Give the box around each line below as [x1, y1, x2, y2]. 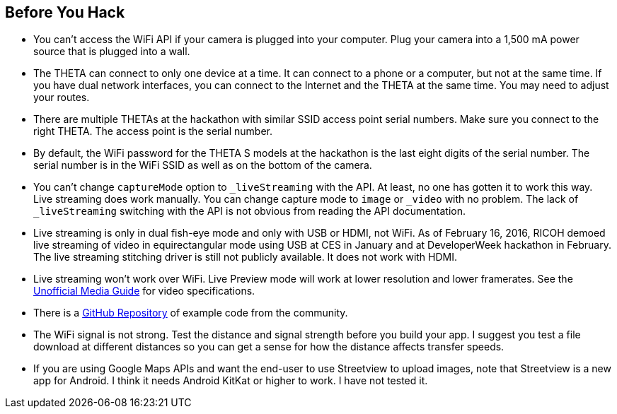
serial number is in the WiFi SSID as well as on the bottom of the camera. [33, 159, 372, 172]
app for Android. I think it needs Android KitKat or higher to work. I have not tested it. [33, 374, 428, 387]
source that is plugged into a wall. [33, 45, 190, 58]
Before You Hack [5, 4, 125, 21]
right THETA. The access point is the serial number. [33, 125, 273, 138]
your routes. [33, 91, 90, 104]
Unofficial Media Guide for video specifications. [33, 285, 255, 297]
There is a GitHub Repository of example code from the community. [33, 307, 348, 319]
